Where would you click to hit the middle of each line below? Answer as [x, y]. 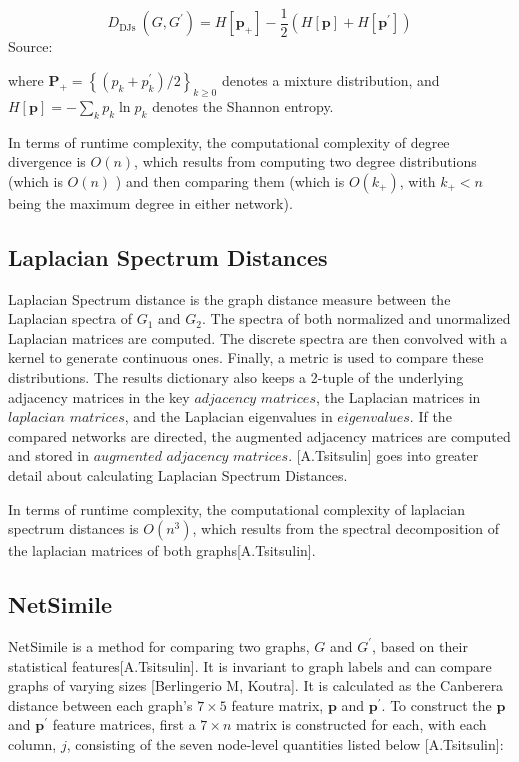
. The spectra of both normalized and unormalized [356, 318]
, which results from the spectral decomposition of [346, 528]
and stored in [49, 455]
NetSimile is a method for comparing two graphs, [159, 645]
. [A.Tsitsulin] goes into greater [383, 455]
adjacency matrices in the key [99, 396]
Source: [30, 46]
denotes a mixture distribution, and [330, 80]
